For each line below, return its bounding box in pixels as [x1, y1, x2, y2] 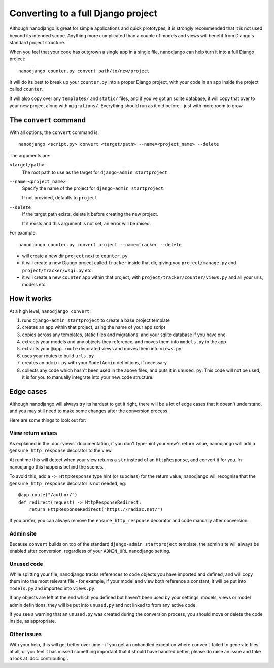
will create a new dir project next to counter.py [22, 253, 128, 259]
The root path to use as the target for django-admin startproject [22, 169, 167, 175]
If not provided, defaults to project [22, 194, 98, 201]
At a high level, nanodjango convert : [9, 308, 91, 314]
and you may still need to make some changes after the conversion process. [9, 408, 169, 414]
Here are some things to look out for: [9, 417, 86, 423]
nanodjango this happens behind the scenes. [9, 464, 104, 470]
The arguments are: [9, 152, 51, 158]
